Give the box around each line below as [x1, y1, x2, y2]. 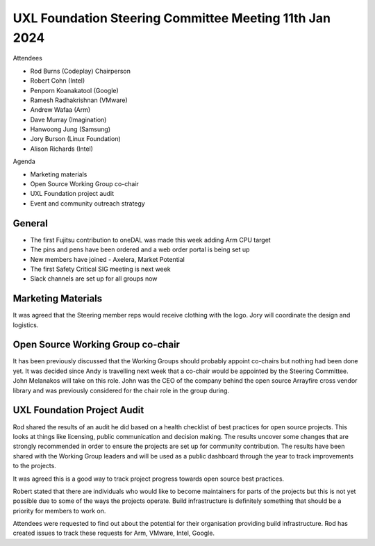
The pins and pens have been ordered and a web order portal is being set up [30, 245, 250, 254]
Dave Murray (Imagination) [30, 115, 107, 124]
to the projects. [12, 462, 57, 470]
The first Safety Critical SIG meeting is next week [30, 265, 171, 273]
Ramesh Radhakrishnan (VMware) [30, 96, 128, 104]
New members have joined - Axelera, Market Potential [30, 255, 185, 263]
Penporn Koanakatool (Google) [30, 86, 119, 94]
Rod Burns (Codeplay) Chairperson [30, 67, 131, 75]
